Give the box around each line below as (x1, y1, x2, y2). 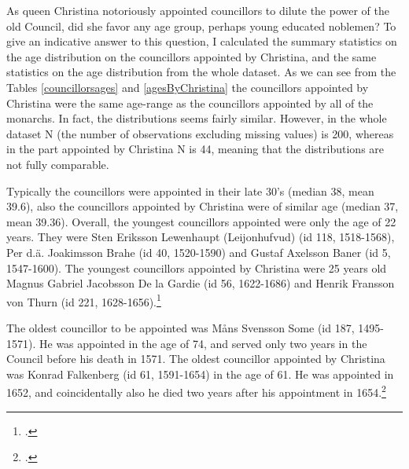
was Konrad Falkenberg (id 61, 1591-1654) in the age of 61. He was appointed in (6, 365, 394, 382)
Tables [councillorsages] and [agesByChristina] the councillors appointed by (6, 79, 369, 95)
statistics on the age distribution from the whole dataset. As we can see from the (6, 64, 396, 80)
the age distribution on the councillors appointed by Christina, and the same (6, 48, 377, 64)
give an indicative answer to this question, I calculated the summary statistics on (6, 33, 397, 49)
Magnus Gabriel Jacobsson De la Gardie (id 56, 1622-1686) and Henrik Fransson (6, 275, 395, 291)
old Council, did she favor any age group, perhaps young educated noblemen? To (6, 17, 396, 34)
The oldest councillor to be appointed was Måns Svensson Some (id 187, (6, 319, 355, 335)
